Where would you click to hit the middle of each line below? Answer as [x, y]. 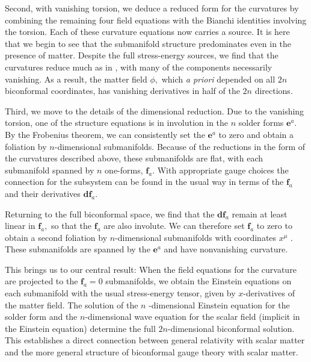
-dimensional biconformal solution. [231, 328]
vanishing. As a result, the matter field [76, 79]
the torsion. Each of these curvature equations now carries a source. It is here [147, 32]
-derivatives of [269, 293]
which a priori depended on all [218, 79]
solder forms [261, 123]
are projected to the [42, 281]
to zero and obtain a [256, 134]
